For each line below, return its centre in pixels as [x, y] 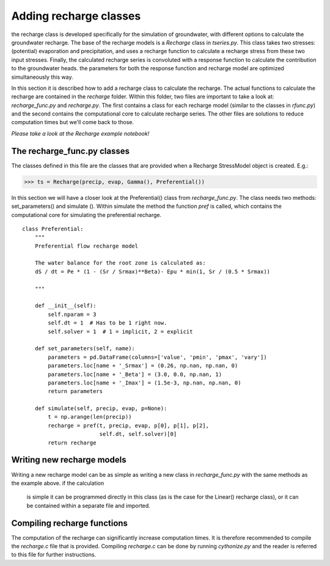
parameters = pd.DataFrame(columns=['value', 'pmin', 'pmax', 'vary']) [157, 357]
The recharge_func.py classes [70, 151]
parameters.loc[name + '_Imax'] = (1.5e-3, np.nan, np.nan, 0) [145, 383]
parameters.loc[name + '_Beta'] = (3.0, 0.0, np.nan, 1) [135, 374]
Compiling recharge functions [70, 523]
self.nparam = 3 [72, 314]
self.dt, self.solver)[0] [138, 434]
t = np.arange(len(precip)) [90, 417]
